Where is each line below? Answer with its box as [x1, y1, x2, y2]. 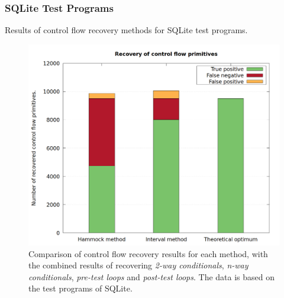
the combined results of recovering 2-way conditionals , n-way [28, 259, 248, 271]
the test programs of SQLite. [28, 282, 133, 294]
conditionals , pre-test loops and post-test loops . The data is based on [28, 270, 275, 283]
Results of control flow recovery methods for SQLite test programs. [5, 24, 248, 36]
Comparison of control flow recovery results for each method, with [28, 247, 268, 259]
